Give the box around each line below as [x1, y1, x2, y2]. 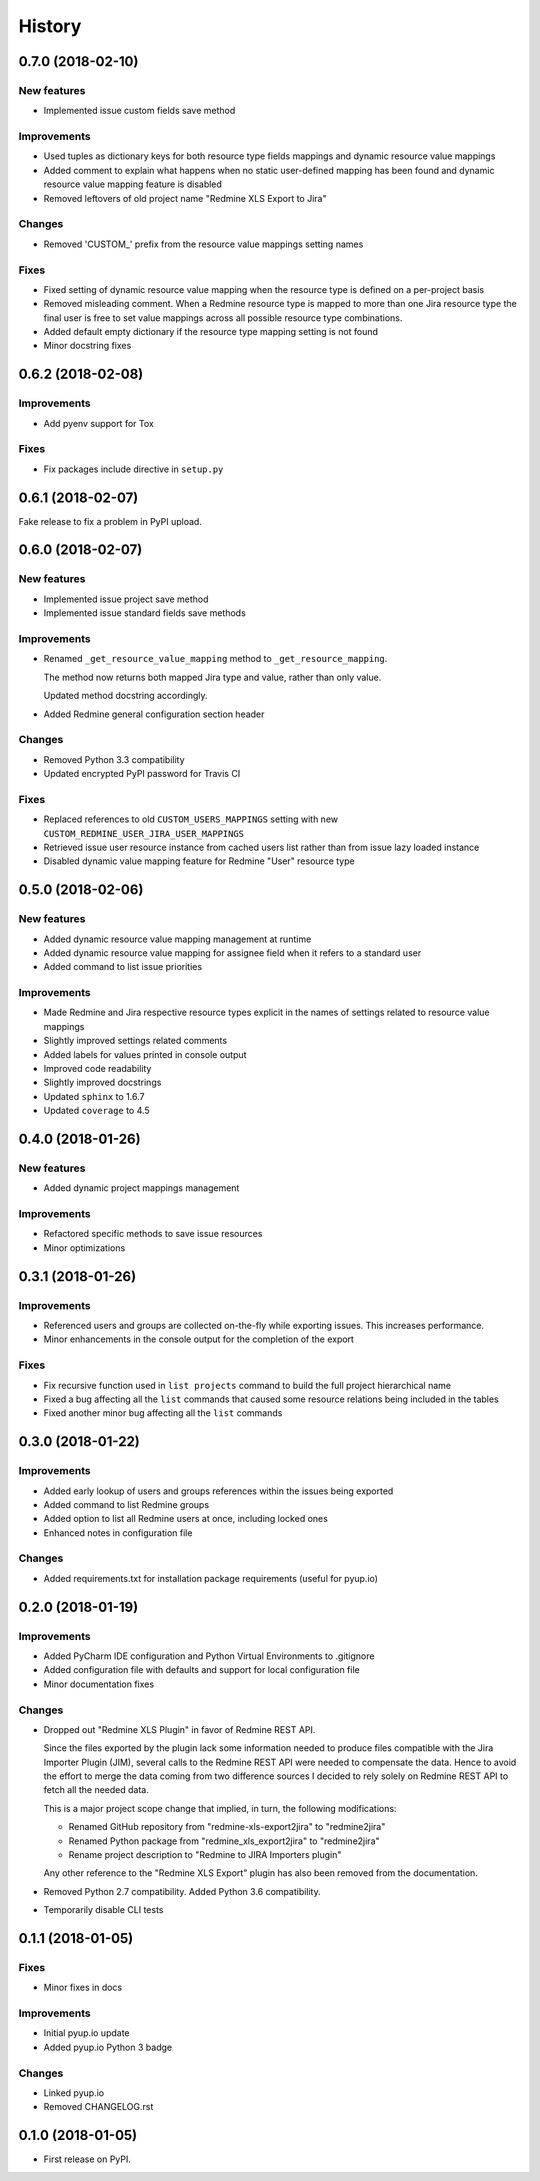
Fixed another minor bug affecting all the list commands [43, 1407, 283, 1419]
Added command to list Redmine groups [43, 1498, 210, 1510]
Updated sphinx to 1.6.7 [43, 1090, 145, 1102]
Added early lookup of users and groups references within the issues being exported [43, 1485, 394, 1497]
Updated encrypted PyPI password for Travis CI [43, 768, 241, 780]
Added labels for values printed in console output [43, 1048, 247, 1060]
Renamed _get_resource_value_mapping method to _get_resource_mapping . [43, 653, 388, 665]
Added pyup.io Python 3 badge [43, 2041, 173, 2053]
